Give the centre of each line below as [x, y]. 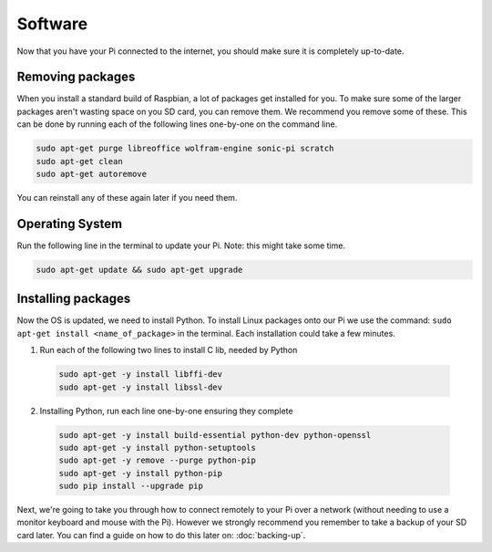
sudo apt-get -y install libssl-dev [141, 387]
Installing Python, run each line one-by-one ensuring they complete [166, 411]
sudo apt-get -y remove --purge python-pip [158, 460]
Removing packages [76, 77]
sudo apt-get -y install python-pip [141, 473]
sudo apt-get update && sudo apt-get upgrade [139, 270]
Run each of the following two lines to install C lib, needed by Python [169, 350]
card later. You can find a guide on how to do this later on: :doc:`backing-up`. [161, 535]
